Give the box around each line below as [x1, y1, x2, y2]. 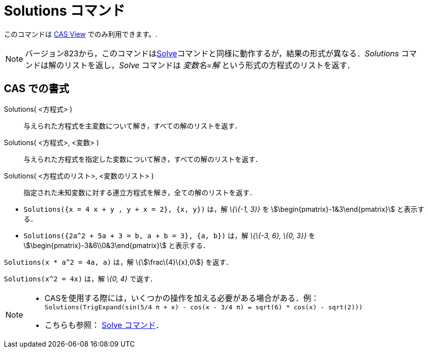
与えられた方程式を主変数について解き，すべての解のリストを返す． [24, 121, 242, 130]
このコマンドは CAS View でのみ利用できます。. [4, 29, 158, 38]
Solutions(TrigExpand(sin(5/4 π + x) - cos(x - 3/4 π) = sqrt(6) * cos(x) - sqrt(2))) [45, 303, 363, 311]
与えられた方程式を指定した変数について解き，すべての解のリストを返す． [24, 154, 262, 163]
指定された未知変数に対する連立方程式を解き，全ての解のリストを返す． [24, 188, 257, 197]
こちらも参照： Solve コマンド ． [45, 320, 164, 330]
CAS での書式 [4, 82, 70, 95]
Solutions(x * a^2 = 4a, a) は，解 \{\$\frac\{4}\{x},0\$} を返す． [4, 257, 233, 266]
